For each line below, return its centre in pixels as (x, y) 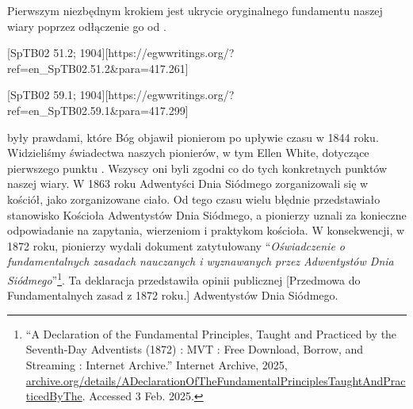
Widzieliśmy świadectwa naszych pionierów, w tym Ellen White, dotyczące (188, 153)
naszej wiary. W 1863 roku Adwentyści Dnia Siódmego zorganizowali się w (188, 183)
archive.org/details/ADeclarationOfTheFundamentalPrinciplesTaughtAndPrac (216, 380)
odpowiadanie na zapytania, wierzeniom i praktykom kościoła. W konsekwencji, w (206, 230)
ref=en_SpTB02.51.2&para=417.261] (98, 68)
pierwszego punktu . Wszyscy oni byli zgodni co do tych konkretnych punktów (197, 168)
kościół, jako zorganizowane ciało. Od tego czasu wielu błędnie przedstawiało (194, 199)
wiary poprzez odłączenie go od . (87, 26)
